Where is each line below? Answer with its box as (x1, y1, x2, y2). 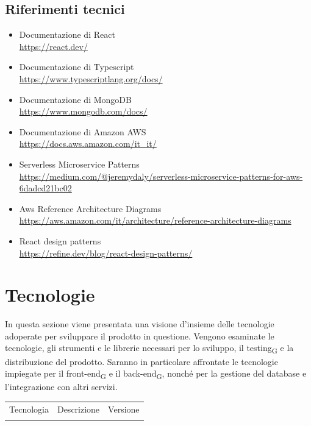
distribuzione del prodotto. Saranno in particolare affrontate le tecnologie (5, 355, 278, 367)
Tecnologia (9, 402, 49, 415)
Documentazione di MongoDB (19, 93, 132, 105)
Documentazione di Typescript (19, 60, 134, 73)
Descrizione (57, 402, 100, 415)
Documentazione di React (19, 28, 115, 41)
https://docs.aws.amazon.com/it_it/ (19, 137, 157, 150)
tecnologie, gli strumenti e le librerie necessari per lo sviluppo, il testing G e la (5, 341, 294, 356)
